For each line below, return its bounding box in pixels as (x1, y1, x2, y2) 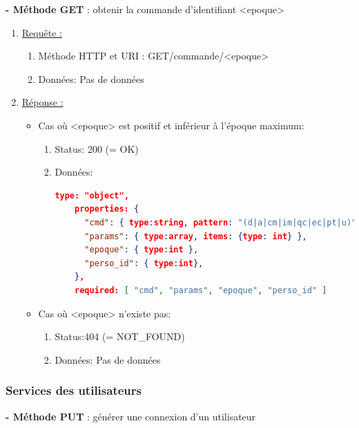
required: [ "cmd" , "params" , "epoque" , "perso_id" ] (75, 285, 327, 295)
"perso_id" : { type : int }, (84, 258, 204, 268)
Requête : (21, 25, 62, 39)
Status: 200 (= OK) (55, 141, 139, 156)
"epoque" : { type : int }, (84, 245, 199, 255)
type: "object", (55, 190, 129, 201)
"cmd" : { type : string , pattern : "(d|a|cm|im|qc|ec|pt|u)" (84, 217, 357, 227)
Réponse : (21, 95, 64, 109)
